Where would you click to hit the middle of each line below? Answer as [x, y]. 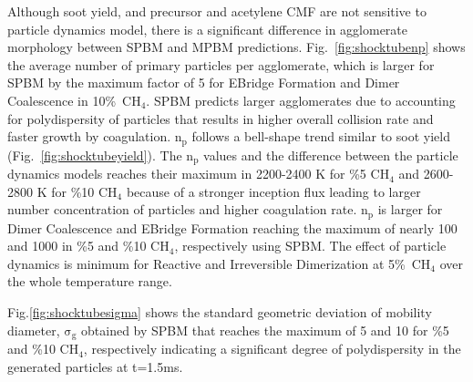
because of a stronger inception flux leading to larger [273, 191]
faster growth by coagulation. [89, 136]
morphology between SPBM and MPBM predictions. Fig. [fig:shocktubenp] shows [236, 47]
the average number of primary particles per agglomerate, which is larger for [221, 64]
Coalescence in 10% [62, 100]
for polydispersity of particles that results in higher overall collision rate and [221, 118]
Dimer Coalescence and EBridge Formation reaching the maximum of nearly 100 [232, 227]
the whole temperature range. [90, 281]
